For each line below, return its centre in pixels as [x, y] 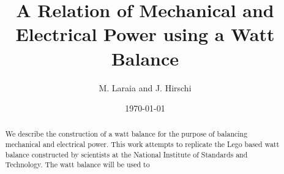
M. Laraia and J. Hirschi [145, 87]
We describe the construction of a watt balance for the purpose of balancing [126, 134]
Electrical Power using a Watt [145, 34]
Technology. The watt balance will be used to [77, 165]
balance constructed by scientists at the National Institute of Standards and [126, 154]
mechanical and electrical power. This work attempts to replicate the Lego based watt [142, 144]
